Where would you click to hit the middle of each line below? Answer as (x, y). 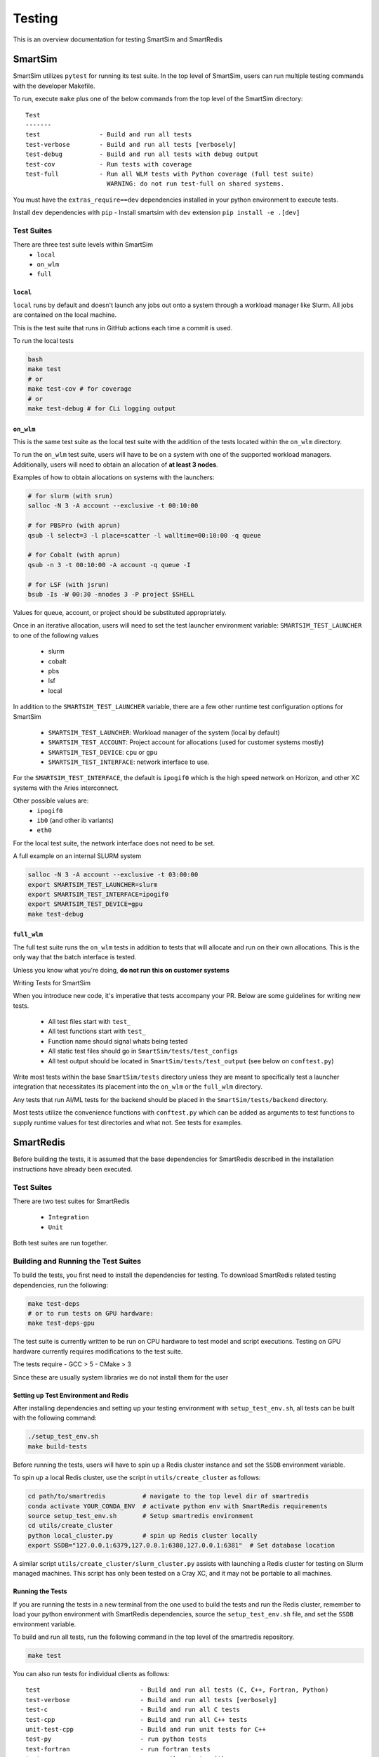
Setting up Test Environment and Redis (71, 1395)
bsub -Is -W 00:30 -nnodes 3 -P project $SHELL (111, 594)
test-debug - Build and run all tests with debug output (142, 154)
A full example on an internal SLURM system (77, 856)
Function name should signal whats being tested (118, 1041)
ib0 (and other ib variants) (75, 821)
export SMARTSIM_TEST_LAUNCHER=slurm (93, 884)
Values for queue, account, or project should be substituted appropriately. (120, 612)
